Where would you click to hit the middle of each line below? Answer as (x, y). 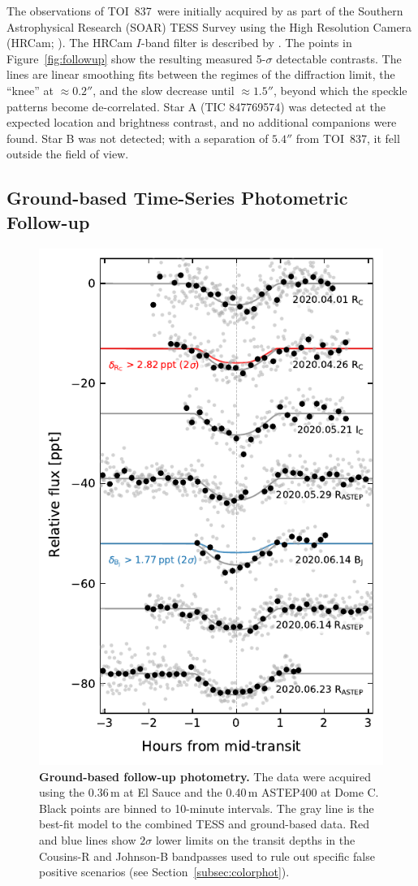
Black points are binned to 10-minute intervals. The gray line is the (207, 808)
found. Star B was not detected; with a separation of (138, 138)
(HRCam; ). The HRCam (70, 43)
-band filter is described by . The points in (246, 43)
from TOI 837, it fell (348, 138)
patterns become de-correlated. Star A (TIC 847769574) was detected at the (196, 106)
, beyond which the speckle (340, 90)
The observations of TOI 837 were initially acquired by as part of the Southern (205, 11)
